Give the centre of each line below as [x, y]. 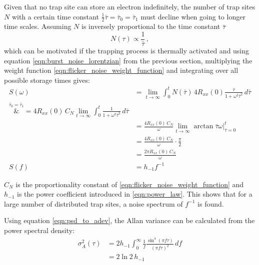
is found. [211, 203]
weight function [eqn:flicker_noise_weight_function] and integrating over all [121, 70]
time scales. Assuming [38, 26]
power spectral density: [39, 230]
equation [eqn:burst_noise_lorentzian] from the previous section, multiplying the [128, 60]
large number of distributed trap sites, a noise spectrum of [93, 203]
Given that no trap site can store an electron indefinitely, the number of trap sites [130, 6]
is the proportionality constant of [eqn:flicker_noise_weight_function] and [130, 184]
